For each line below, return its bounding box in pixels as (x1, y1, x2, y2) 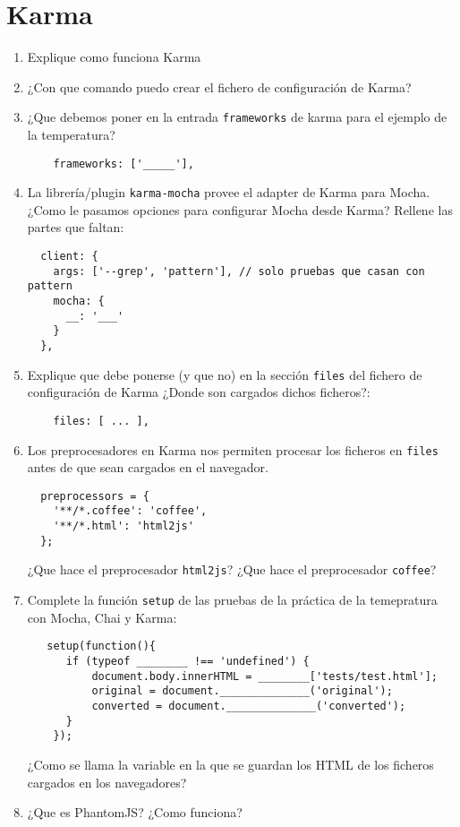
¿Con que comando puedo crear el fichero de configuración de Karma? (27, 77, 412, 96)
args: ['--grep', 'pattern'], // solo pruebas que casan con (53, 264, 425, 278)
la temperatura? (27, 125, 115, 143)
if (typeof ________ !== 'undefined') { (65, 655, 310, 668)
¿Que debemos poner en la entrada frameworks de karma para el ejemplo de (27, 108, 447, 126)
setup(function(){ (47, 640, 156, 653)
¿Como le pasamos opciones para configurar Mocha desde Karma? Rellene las (27, 200, 453, 219)
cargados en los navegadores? (27, 772, 187, 791)
